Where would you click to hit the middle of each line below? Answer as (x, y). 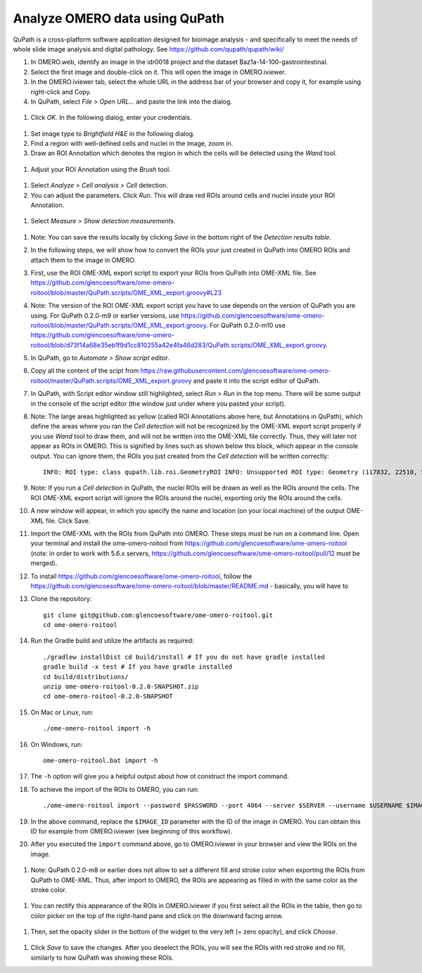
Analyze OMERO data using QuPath (119, 18)
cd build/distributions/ (86, 677)
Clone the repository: (61, 599)
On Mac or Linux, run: (62, 712)
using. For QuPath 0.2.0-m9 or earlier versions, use (105, 315)
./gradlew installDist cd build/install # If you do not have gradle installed (184, 657)
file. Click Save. (68, 521)
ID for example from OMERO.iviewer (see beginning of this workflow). (132, 831)
